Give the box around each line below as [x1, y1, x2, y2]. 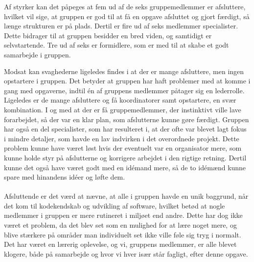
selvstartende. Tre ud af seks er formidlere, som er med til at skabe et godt [4, 40, 229, 50]
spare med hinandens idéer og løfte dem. [4, 172, 125, 182]
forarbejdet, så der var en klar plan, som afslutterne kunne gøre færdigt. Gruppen [4, 114, 249, 124]
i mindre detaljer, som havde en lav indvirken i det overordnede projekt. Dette [4, 133, 239, 143]
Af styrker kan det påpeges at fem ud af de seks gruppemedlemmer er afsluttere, [4, 1, 246, 11]
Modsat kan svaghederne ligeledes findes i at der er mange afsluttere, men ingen [4, 66, 244, 76]
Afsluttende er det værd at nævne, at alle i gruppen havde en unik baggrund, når [4, 191, 249, 201]
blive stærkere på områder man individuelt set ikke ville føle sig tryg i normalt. [4, 229, 241, 239]
